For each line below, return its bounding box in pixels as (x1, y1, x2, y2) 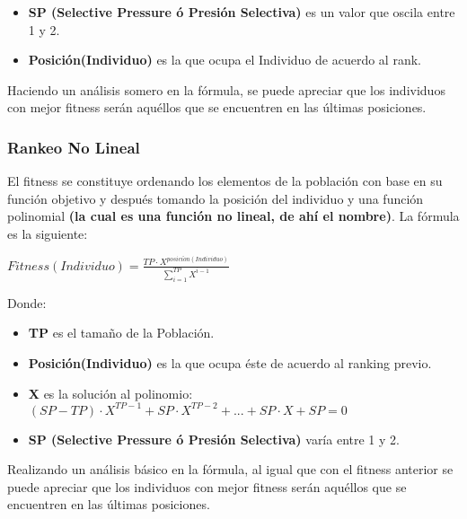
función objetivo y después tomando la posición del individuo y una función (7, 189, 424, 207)
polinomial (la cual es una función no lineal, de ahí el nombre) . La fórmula (7, 207, 460, 225)
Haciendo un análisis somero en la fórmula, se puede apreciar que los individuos (7, 80, 445, 99)
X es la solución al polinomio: (28, 383, 193, 402)
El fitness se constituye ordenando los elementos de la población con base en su (7, 172, 443, 190)
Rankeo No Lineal (7, 136, 140, 158)
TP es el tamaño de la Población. (28, 323, 215, 342)
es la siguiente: (7, 224, 88, 242)
